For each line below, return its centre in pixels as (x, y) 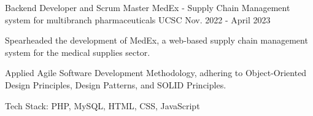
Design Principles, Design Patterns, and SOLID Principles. (116, 84)
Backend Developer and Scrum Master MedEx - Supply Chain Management (148, 7)
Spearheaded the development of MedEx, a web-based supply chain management (156, 40)
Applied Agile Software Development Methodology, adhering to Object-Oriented (156, 73)
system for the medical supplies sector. (78, 52)
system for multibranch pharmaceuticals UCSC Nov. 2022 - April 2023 (138, 19)
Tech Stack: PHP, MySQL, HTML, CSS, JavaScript (102, 105)
